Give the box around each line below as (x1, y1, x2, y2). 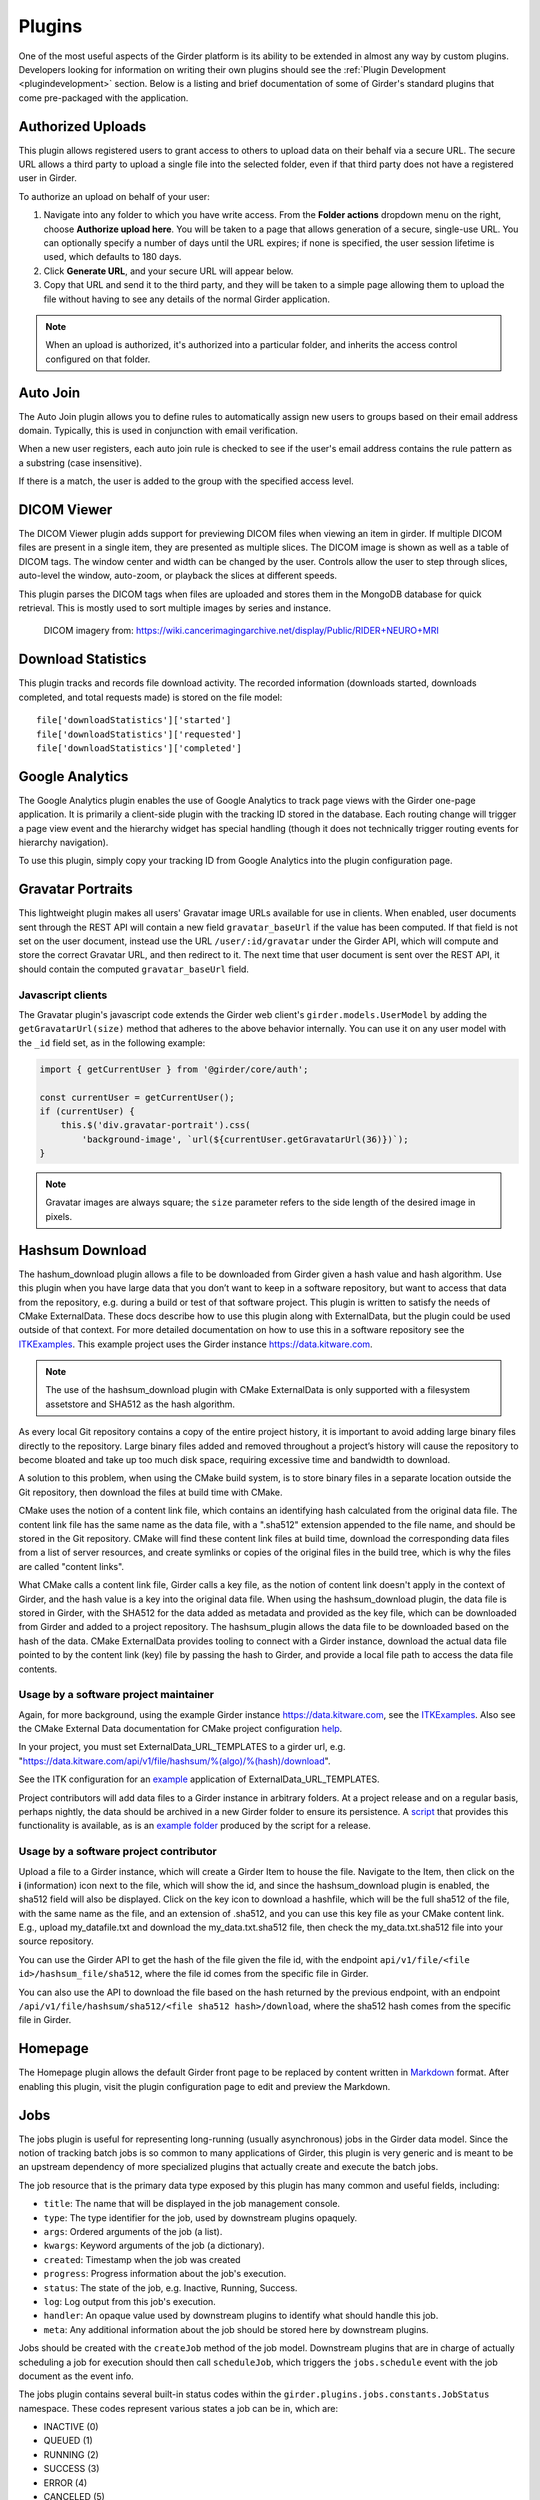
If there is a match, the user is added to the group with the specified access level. (18, 475, 354, 487)
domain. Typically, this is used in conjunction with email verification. (18, 425, 299, 436)
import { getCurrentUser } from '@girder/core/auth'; (39, 1063, 309, 1075)
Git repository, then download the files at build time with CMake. (18, 1486, 284, 1498)
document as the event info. (18, 2370, 134, 2382)
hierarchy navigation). (18, 836, 109, 848)
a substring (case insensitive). (18, 456, 143, 469)
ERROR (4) (43, 2476, 88, 2489)
